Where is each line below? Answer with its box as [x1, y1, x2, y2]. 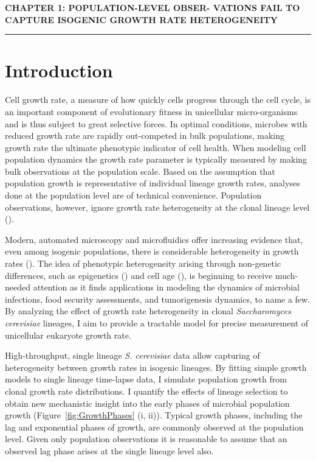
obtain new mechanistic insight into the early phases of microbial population [5, 396, 290, 409]
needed [5, 281, 30, 294]
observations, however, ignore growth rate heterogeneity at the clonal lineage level [5, 200, 310, 213]
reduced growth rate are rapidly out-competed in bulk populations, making [5, 129, 284, 142]
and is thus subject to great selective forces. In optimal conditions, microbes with [5, 117, 307, 130]
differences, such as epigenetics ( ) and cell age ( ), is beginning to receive [5, 269, 273, 281]
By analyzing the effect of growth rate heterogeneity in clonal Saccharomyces [5, 304, 291, 317]
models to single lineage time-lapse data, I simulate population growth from [5, 373, 287, 385]
